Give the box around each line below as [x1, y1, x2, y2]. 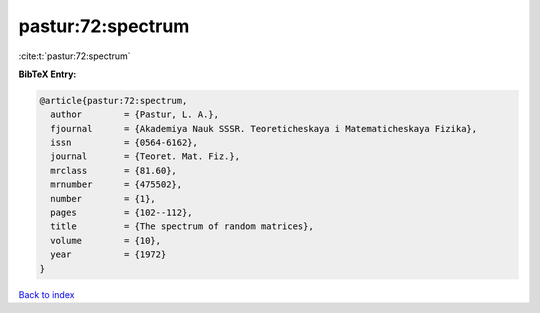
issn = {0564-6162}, [50, 137, 199, 149]
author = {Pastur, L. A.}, [50, 109, 220, 120]
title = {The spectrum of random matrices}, [50, 221, 314, 232]
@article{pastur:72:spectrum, [39, 95, 188, 106]
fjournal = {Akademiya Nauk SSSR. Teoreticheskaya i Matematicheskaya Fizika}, [50, 123, 478, 134]
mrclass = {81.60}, [50, 165, 177, 176]
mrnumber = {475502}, [50, 179, 183, 190]
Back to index [18, 288, 75, 300]
